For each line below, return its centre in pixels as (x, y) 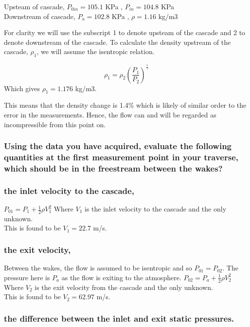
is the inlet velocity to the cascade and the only (156, 209)
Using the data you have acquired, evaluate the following (118, 146)
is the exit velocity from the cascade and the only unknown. (124, 287)
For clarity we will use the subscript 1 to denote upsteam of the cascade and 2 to (125, 32)
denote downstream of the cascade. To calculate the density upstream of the (117, 42)
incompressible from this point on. (55, 124)
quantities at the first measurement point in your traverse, (121, 157)
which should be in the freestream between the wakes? (113, 168)
